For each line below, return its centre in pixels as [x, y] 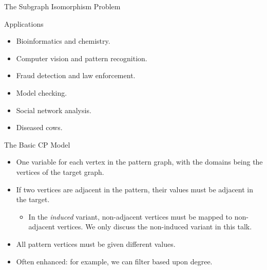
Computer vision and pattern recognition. [82, 58]
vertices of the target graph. [60, 172]
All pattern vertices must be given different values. [96, 244]
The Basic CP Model [37, 144]
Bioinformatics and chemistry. [63, 41]
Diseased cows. [39, 127]
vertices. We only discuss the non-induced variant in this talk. [155, 227]
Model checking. [42, 92]
